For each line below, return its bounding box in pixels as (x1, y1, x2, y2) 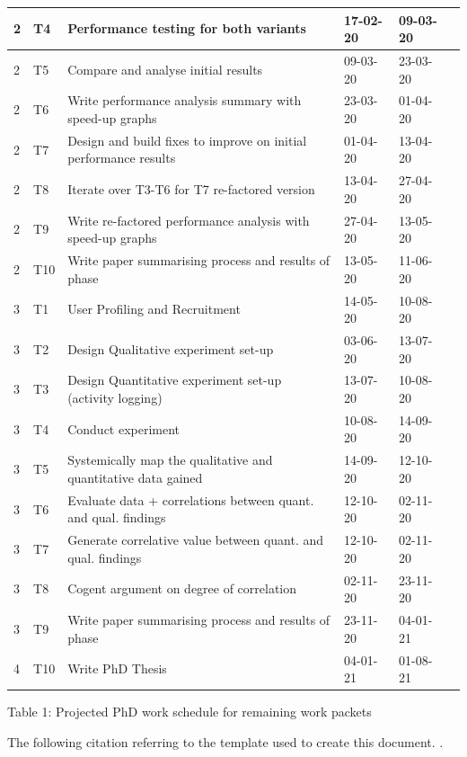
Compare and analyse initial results (67, 59, 263, 78)
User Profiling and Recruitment (67, 299, 241, 318)
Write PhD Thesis (67, 659, 167, 678)
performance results (67, 148, 176, 167)
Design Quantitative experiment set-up (67, 370, 282, 389)
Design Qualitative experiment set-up (67, 339, 274, 358)
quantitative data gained (67, 468, 203, 486)
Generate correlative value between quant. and (67, 530, 324, 549)
